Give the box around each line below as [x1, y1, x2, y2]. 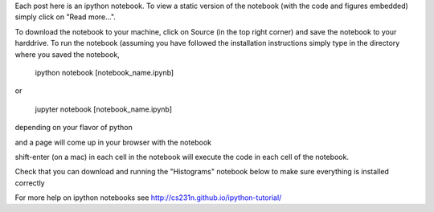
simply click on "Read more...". [14, 12, 117, 22]
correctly [14, 177, 45, 188]
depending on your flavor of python [14, 123, 133, 132]
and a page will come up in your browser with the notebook [14, 137, 212, 147]
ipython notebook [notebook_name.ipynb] [35, 67, 174, 77]
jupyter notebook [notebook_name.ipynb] [35, 104, 173, 114]
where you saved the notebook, [14, 49, 120, 59]
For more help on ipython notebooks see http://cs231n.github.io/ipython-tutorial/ [14, 193, 282, 202]
